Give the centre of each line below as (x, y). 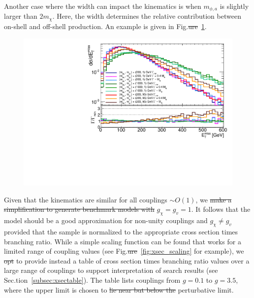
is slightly (234, 6)
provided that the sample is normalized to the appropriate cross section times (121, 231)
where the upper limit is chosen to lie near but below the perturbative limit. (119, 289)
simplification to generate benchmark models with (79, 209)
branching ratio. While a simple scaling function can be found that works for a (123, 241)
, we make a (214, 199)
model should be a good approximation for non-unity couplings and (106, 220)
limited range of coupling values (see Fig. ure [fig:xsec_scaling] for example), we (124, 251)
